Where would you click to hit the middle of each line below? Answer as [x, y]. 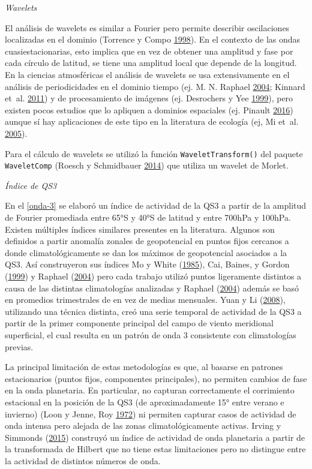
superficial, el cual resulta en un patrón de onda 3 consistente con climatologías [151, 334]
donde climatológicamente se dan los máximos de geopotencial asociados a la [146, 252]
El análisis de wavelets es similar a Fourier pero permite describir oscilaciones [147, 27]
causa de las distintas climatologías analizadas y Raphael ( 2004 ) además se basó [152, 288]
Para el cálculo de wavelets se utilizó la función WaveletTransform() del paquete [154, 153]
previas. [19, 346]
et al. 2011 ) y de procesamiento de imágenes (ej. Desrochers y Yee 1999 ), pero [149, 98]
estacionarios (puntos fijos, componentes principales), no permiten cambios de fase [156, 378]
